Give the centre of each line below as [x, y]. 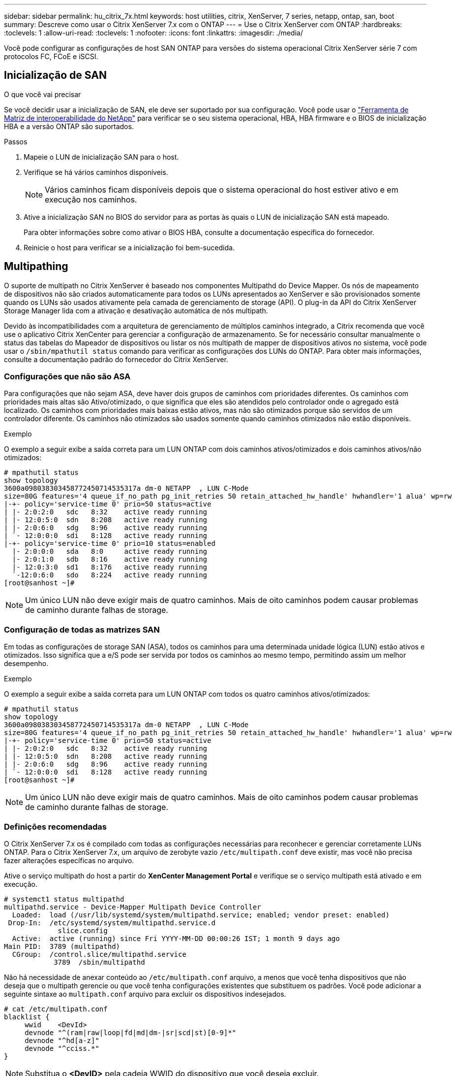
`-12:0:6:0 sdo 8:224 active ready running [110, 575]
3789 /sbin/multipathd [99, 962]
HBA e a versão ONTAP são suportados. [69, 126]
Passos [16, 141]
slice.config [83, 930]
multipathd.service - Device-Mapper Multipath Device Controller [133, 907]
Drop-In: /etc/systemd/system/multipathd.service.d [112, 923]
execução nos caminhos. [91, 199]
